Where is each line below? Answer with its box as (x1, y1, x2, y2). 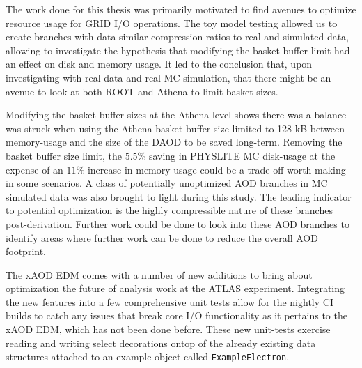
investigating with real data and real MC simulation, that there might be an (6, 70, 331, 84)
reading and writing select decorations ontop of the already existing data (6, 335, 316, 350)
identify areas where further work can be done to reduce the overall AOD (6, 230, 318, 245)
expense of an (6, 162, 63, 176)
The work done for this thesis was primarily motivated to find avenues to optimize (6, 2, 356, 16)
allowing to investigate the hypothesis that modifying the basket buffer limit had (6, 43, 350, 57)
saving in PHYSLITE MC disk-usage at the (148, 148, 336, 162)
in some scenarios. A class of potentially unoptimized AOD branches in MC (6, 176, 328, 190)
